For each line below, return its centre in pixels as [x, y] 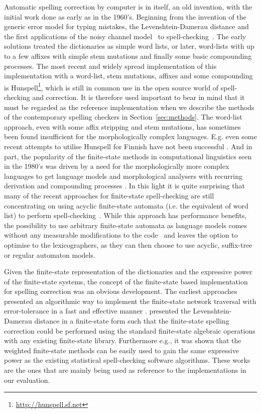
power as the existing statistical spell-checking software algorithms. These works [127, 360]
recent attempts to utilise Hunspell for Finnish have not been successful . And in [128, 146]
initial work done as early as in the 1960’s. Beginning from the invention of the [125, 16]
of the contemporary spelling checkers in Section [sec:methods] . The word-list [123, 117]
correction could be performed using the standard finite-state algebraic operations [130, 330]
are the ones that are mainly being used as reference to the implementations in [125, 370]
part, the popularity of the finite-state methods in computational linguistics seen [128, 156]
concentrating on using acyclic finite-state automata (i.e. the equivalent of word [126, 205]
